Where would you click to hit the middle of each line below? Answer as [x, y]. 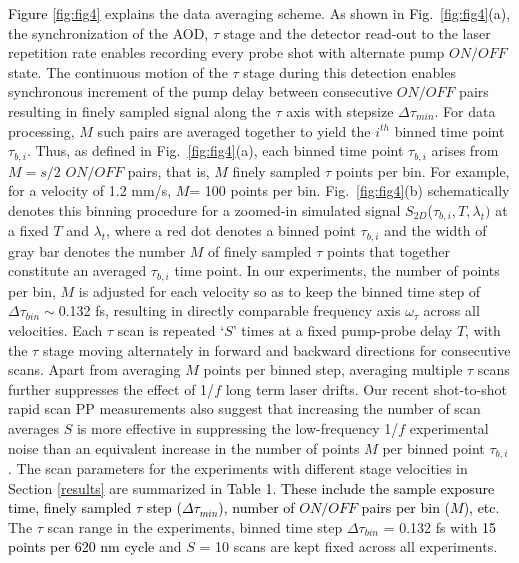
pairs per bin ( [406, 507]
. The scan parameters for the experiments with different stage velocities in [238, 467]
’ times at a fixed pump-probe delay [342, 329]
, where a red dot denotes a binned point [231, 230]
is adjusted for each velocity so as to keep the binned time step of [279, 290]
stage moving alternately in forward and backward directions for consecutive [276, 349]
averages [34, 427]
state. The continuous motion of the [118, 71]
